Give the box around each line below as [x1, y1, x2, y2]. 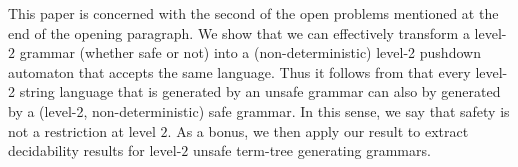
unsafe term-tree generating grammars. [192, 140, 431, 161]
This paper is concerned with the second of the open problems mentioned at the [8, 3, 499, 23]
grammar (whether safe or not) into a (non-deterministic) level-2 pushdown [19, 42, 481, 63]
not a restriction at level [8, 120, 156, 141]
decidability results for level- [8, 140, 182, 161]
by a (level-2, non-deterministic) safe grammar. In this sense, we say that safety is [8, 100, 510, 121]
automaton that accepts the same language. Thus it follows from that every [8, 61, 471, 82]
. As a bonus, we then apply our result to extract [167, 120, 469, 141]
